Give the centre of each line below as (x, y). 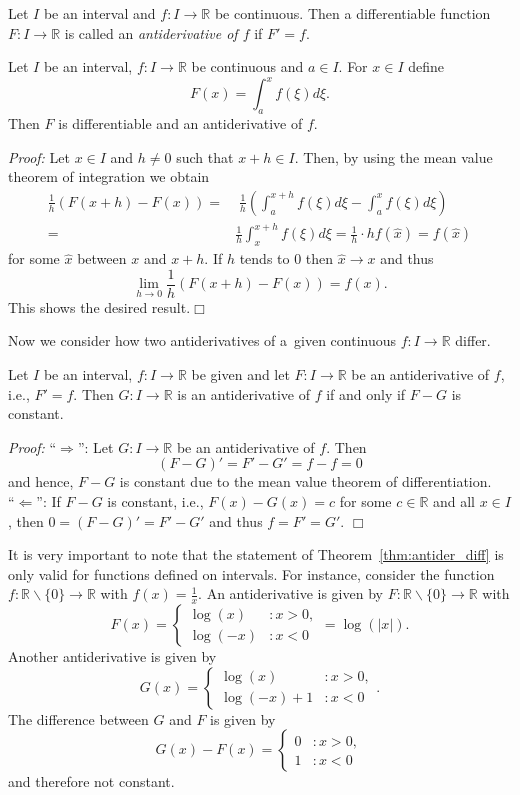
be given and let (240, 374)
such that (205, 156)
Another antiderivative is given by (112, 656)
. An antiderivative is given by (290, 593)
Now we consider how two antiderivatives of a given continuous (202, 340)
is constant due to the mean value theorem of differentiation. (305, 481)
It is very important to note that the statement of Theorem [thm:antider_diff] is (256, 554)
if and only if (366, 393)
